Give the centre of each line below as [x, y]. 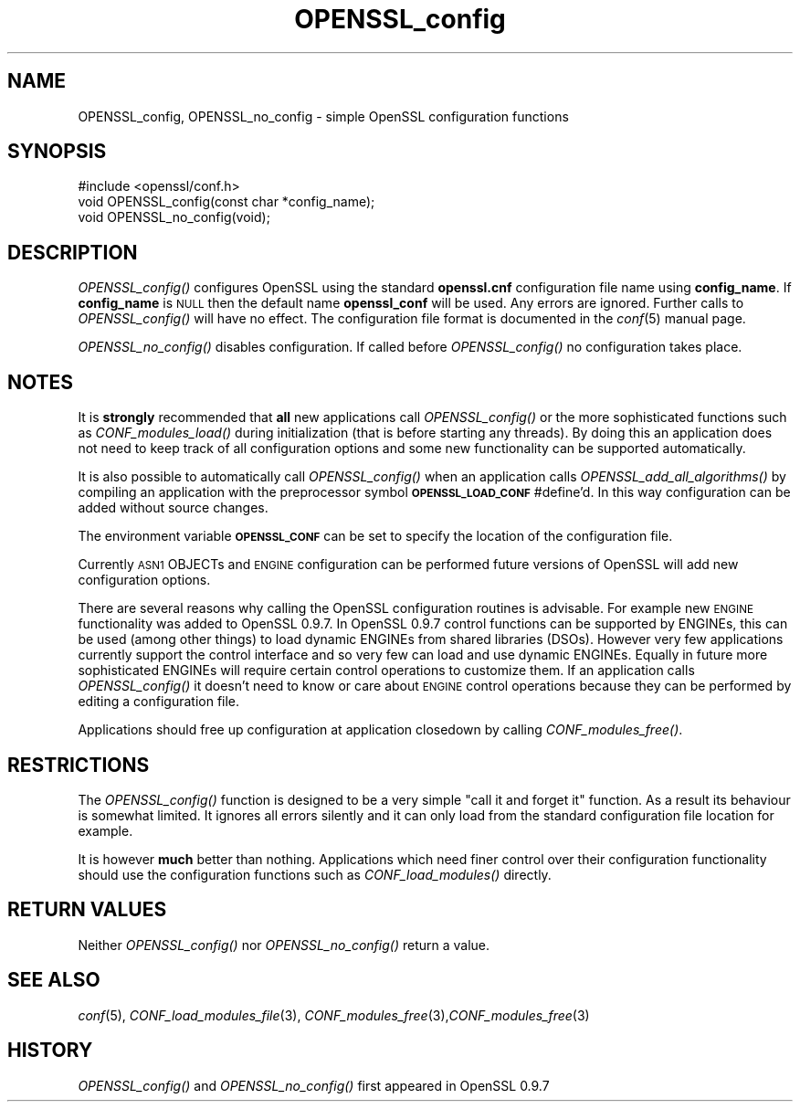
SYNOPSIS [57, 152]
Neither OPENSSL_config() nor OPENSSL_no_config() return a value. [284, 945]
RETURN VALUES [87, 910]
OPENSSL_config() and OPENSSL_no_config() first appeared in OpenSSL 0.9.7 [314, 1085]
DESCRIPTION [73, 252]
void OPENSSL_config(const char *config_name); [226, 202]
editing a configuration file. [159, 702]
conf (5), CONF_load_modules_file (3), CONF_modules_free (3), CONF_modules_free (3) [334, 1015]
